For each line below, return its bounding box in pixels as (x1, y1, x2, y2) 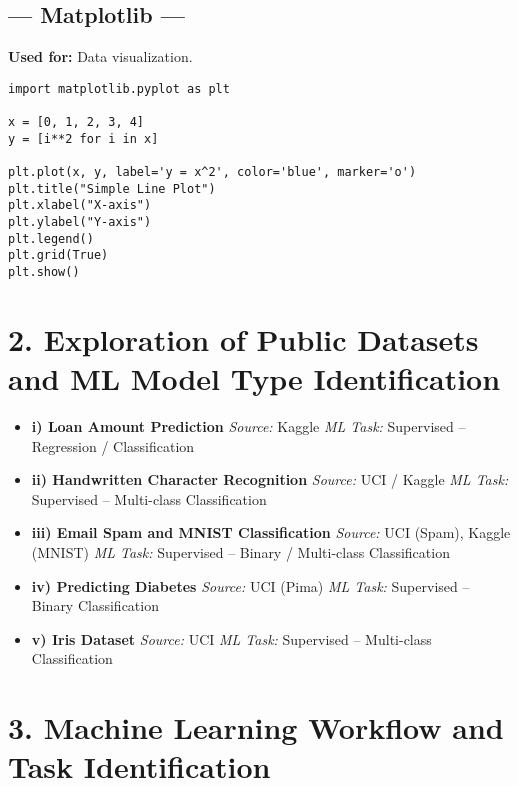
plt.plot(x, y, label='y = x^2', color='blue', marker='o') (8, 165, 417, 180)
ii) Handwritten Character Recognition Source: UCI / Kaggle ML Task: (31, 469, 509, 490)
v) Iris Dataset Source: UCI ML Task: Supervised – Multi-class (31, 628, 432, 649)
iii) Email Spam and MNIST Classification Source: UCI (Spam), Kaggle (31, 522, 511, 543)
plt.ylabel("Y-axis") (8, 215, 152, 230)
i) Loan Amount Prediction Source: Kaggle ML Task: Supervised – (31, 415, 466, 436)
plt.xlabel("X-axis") (8, 198, 152, 213)
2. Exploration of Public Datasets (8, 318, 479, 359)
